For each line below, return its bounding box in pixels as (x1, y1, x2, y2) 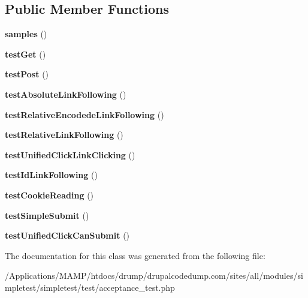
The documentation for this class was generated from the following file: (5, 249, 265, 261)
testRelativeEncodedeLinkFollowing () (5, 108, 164, 121)
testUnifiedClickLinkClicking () (5, 148, 135, 161)
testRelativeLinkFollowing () (5, 128, 123, 141)
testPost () (5, 68, 49, 80)
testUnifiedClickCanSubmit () (5, 229, 130, 242)
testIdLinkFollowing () (5, 168, 98, 181)
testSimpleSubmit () (5, 209, 89, 221)
